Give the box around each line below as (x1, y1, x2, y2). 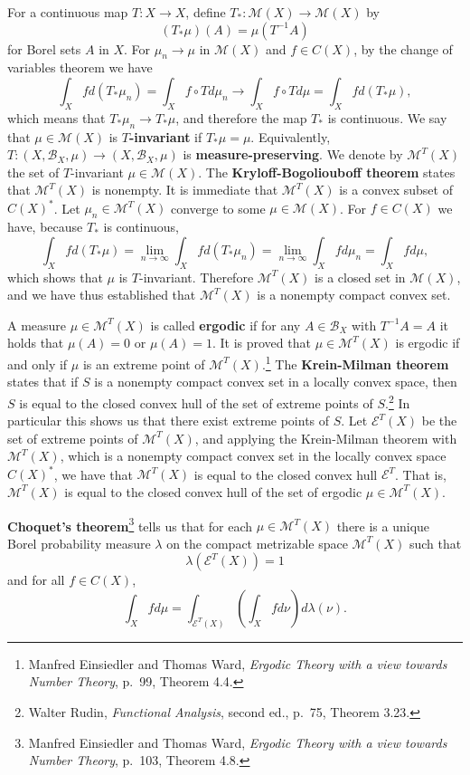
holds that (7, 333, 64, 352)
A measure (7, 315, 67, 334)
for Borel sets (7, 39, 81, 58)
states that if (7, 372, 79, 391)
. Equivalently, (250, 127, 331, 146)
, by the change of (353, 39, 453, 58)
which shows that (7, 267, 103, 286)
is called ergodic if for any (150, 315, 301, 334)
